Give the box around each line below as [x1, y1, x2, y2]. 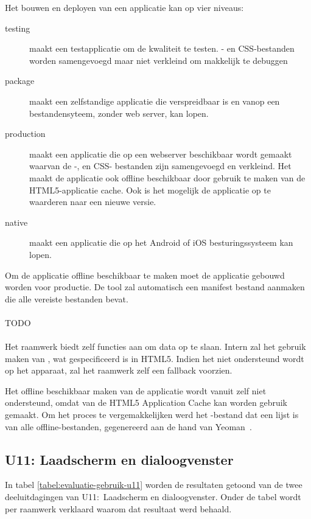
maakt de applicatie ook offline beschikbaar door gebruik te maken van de [29, 171, 306, 184]
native [5, 215, 28, 228]
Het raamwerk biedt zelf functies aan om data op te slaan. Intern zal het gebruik [5, 340, 306, 353]
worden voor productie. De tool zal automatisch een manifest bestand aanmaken [5, 280, 305, 293]
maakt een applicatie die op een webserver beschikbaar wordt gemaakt [29, 147, 292, 160]
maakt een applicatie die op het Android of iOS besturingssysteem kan [29, 236, 293, 249]
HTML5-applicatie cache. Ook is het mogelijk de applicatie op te [29, 183, 271, 196]
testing [5, 21, 30, 34]
